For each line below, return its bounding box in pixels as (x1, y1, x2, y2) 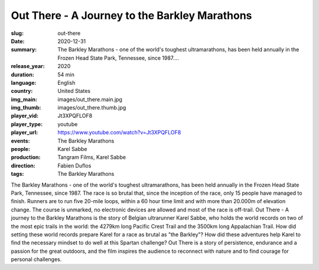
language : (11, 79, 37, 86)
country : (11, 88, 33, 95)
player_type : (11, 120, 43, 127)
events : (11, 137, 30, 144)
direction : (11, 162, 35, 169)
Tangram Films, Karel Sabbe (57, 154, 126, 161)
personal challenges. (11, 256, 62, 263)
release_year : (11, 63, 45, 70)
